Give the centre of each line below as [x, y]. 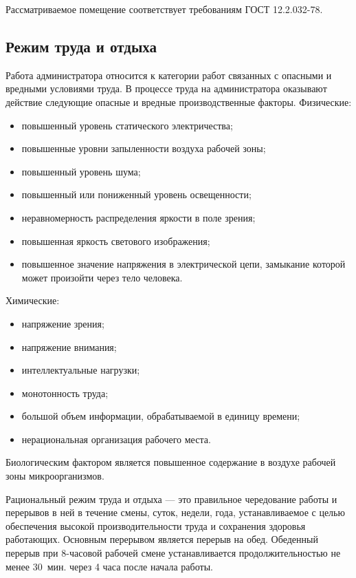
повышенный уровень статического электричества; [127, 125]
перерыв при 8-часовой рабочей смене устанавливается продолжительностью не [173, 553]
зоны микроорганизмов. [55, 476]
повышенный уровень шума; [81, 171]
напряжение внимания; [69, 346]
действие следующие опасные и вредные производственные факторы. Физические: [179, 101]
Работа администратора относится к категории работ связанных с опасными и [169, 75]
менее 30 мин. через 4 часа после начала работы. [109, 566]
